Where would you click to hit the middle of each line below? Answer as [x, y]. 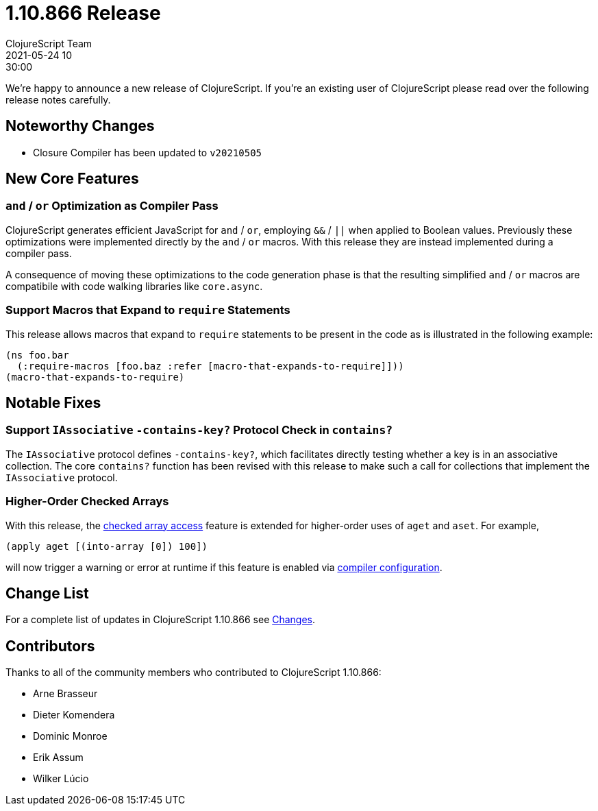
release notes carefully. [58, 99]
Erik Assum [58, 758]
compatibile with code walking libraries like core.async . [134, 286]
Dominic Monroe [70, 736]
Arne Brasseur [65, 694]
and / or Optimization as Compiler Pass [112, 206]
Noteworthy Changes [80, 126]
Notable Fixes [53, 402]
